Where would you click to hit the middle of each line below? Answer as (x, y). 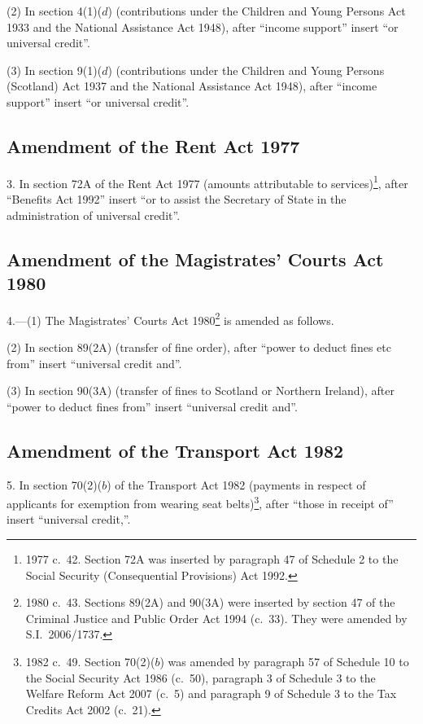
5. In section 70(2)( (55, 484)
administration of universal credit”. (94, 215)
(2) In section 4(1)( (55, 11)
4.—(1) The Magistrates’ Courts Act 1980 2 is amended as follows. (170, 318)
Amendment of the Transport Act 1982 (175, 450)
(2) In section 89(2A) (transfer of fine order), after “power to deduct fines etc (199, 347)
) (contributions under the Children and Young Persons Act (257, 11)
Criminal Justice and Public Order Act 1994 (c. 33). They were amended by (216, 618)
